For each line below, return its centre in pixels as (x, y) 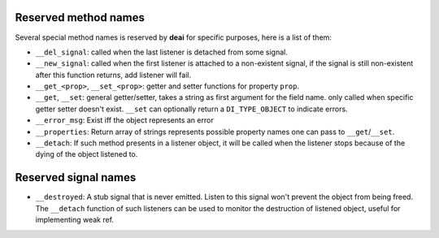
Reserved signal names (76, 177)
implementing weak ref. (74, 220)
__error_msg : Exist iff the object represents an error (125, 120)
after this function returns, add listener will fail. (113, 75)
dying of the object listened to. (87, 154)
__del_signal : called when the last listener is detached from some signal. (162, 52)
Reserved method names (80, 17)
